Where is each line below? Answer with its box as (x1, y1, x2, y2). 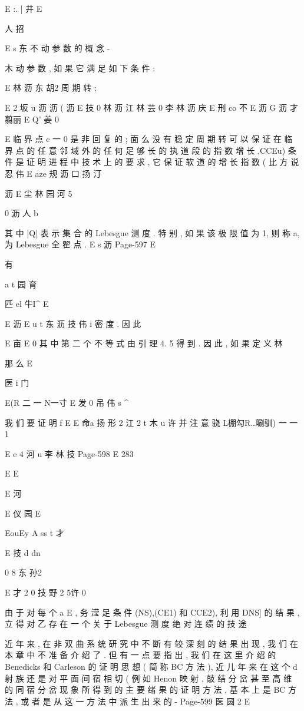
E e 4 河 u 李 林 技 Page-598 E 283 (5, 447, 134, 459)
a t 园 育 (5, 277, 37, 290)
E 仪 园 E (5, 507, 41, 519)
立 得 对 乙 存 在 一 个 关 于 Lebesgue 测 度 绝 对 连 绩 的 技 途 (5, 617, 247, 630)
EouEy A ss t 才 (5, 527, 64, 539)
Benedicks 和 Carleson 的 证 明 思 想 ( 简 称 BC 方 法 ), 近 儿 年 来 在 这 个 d (5, 660, 298, 672)
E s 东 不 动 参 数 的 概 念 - (5, 42, 110, 54)
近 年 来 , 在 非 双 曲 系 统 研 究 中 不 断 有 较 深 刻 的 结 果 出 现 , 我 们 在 (5, 637, 298, 649)
